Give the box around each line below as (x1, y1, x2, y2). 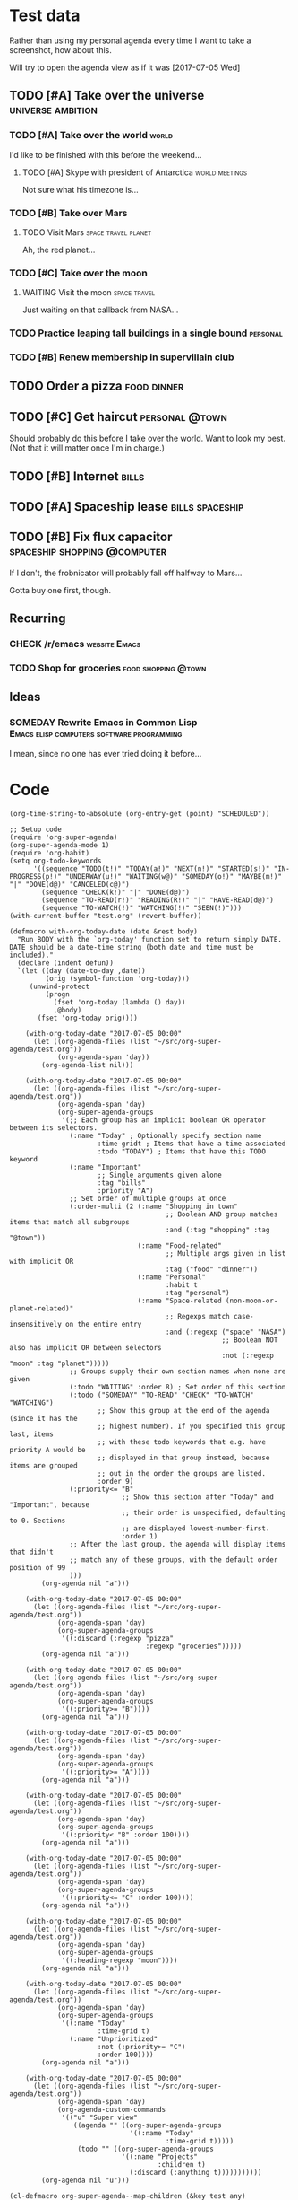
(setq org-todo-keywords (9, 856, 102, 865)
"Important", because (9, 1500, 90, 1509)
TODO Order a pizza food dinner (9, 379, 184, 394)
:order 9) (97, 1477, 134, 1486)
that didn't (9, 1547, 54, 1556)
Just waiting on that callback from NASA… (21, 304, 179, 315)
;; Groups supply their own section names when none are (69, 1366, 286, 1376)
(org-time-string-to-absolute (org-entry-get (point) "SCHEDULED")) (9, 809, 270, 818)
